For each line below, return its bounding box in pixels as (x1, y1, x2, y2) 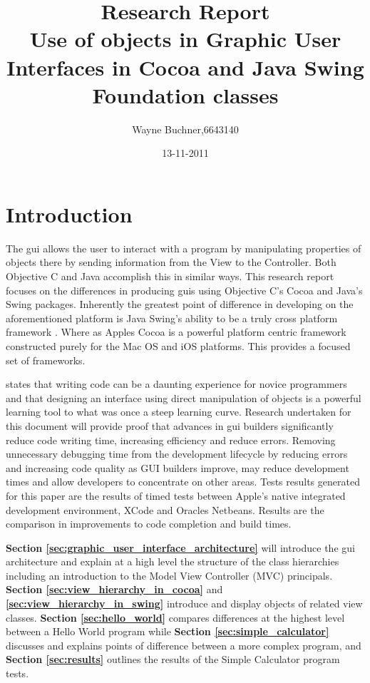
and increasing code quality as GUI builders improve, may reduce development (6, 460, 349, 475)
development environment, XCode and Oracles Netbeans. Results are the (6, 502, 324, 517)
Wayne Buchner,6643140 (132, 121, 239, 136)
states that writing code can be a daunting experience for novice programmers (6, 376, 347, 391)
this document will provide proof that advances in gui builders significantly (6, 418, 334, 433)
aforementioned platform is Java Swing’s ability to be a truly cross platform (6, 310, 338, 325)
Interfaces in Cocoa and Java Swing (6, 52, 364, 81)
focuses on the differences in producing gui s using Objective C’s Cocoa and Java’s (6, 282, 363, 297)
